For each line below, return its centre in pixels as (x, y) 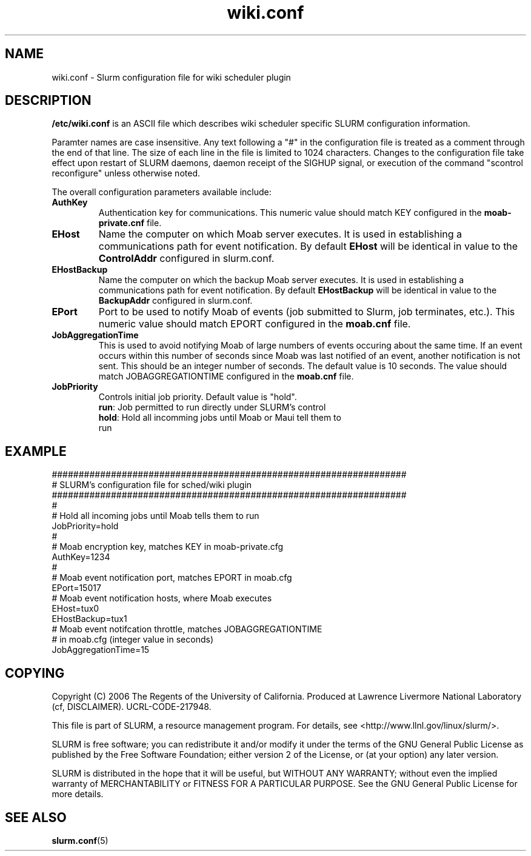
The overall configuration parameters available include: (162, 192)
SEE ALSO (36, 817)
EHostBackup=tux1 (89, 619)
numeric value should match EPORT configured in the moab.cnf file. (255, 324)
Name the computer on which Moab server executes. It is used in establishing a (280, 234)
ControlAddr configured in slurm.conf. (186, 259)
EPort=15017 (76, 588)
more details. (78, 794)
